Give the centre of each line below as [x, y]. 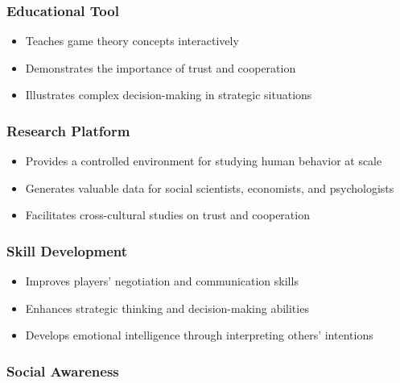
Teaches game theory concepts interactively [132, 41]
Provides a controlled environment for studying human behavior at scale [204, 161]
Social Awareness [63, 371]
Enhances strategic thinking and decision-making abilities [167, 308]
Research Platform [68, 130]
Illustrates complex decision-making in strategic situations [169, 95]
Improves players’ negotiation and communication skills [162, 281]
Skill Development [67, 250]
